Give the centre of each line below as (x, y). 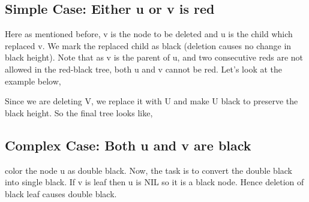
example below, (33, 81)
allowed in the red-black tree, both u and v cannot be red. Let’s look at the (143, 69)
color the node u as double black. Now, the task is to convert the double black (149, 170)
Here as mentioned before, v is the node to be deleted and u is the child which (149, 34)
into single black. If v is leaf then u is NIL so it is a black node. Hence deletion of (154, 182)
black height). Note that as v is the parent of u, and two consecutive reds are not (154, 57)
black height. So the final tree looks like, (79, 112)
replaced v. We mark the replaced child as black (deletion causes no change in (148, 45)
